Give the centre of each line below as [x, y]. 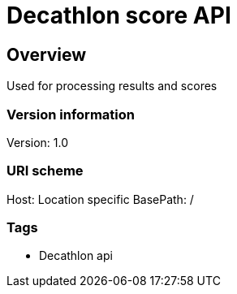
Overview [47, 54]
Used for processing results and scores [112, 86]
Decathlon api [76, 256]
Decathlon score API [119, 15]
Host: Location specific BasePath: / [100, 199]
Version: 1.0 [38, 142]
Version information [71, 114]
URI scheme [45, 171]
